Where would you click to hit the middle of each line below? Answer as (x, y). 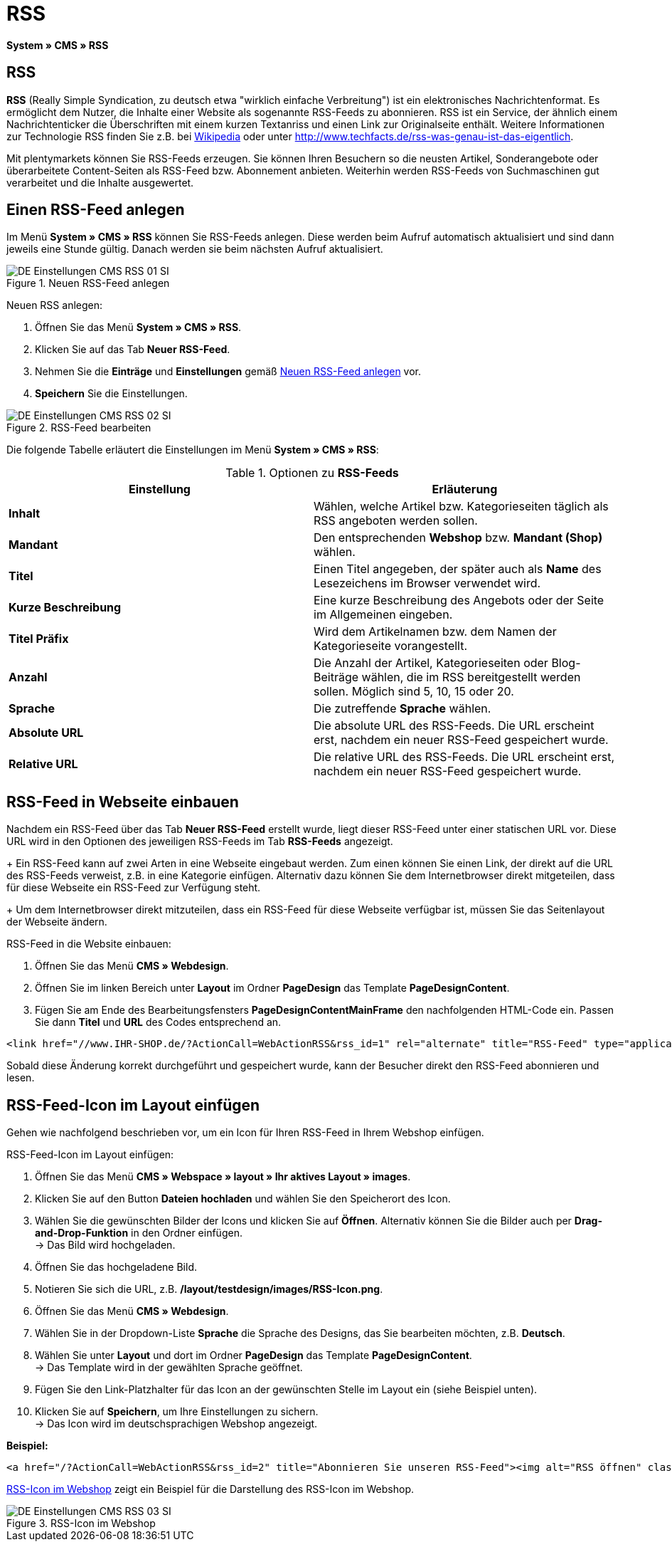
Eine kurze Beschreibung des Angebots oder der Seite (459, 601)
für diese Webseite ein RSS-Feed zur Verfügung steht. (134, 888)
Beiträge (336, 677)
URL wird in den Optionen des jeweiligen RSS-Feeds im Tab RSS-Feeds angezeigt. (200, 841)
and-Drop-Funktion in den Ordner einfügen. (139, 1233)
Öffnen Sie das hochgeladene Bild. (116, 1267)
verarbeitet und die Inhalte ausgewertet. (100, 182)
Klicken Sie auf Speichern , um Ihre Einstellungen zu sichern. (177, 1412)
